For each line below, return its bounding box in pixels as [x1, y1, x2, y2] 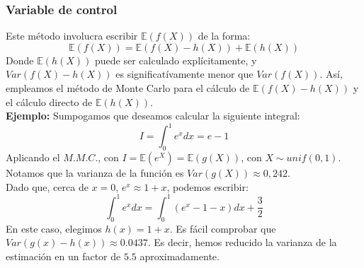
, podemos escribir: [166, 179, 249, 194]
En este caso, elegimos [6, 221, 102, 235]
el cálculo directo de [6, 94, 93, 109]
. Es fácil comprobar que [169, 221, 276, 235]
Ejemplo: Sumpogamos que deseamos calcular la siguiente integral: [6, 108, 300, 123]
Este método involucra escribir [6, 28, 138, 43]
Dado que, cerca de [6, 179, 89, 194]
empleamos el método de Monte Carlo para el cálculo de [6, 81, 250, 95]
